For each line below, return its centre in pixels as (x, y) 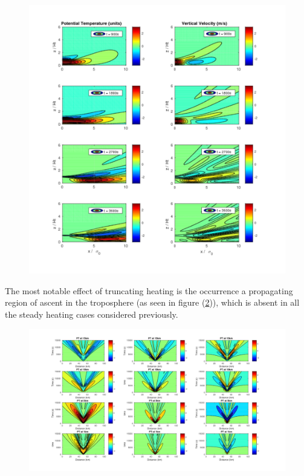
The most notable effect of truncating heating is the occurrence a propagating (149, 290)
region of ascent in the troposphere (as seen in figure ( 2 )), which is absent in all (152, 302)
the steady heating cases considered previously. (92, 314)
